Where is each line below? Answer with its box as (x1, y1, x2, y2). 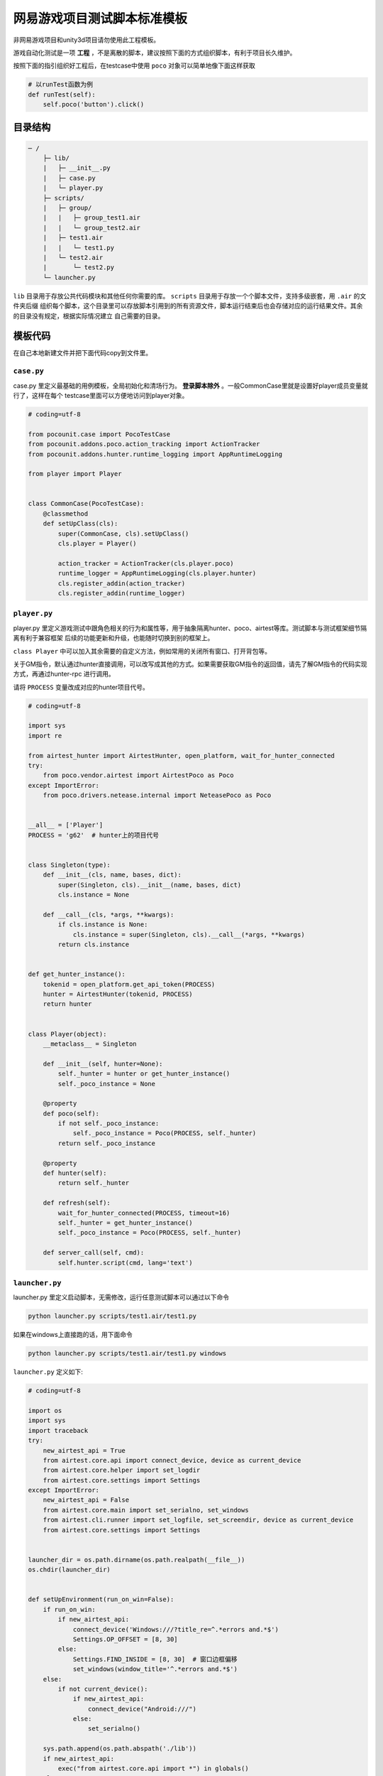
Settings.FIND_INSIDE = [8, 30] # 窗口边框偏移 (72, 1655, 238, 1663)
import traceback (28, 1426, 89, 1434)
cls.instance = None (57, 891, 130, 899)
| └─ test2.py (43, 264, 115, 271)
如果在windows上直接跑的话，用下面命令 (13, 1331, 133, 1339)
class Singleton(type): (28, 860, 111, 869)
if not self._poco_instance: (57, 1120, 160, 1127)
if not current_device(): (57, 1684, 148, 1693)
